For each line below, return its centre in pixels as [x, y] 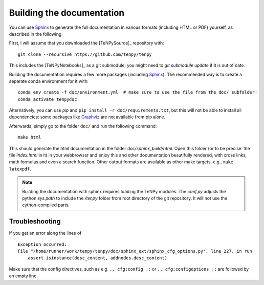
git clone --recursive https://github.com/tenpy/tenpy [85, 54]
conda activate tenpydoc [47, 99]
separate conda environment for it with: [49, 81]
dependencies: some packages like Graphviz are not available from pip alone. [87, 117]
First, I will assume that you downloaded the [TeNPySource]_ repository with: [87, 43]
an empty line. [23, 276]
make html [29, 137]
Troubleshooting [35, 222]
